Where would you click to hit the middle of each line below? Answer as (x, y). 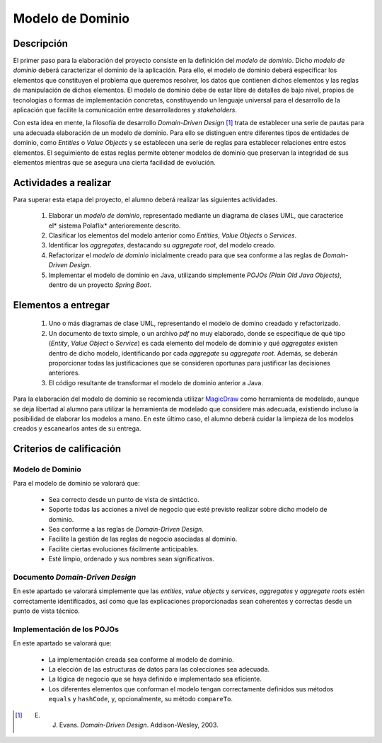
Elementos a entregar (61, 305)
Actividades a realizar (62, 183)
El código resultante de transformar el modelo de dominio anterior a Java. (156, 382)
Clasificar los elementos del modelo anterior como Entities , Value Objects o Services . (173, 235)
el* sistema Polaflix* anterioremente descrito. (115, 226)
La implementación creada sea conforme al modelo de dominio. (141, 659)
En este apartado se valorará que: (63, 643)
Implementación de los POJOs (66, 629)
